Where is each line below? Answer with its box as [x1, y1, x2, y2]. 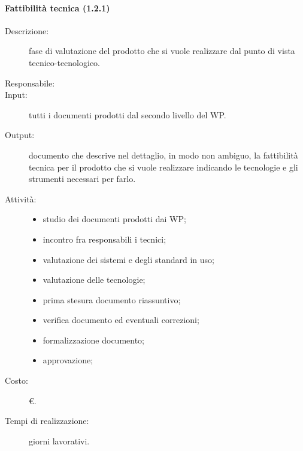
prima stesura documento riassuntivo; [43, 293, 181, 306]
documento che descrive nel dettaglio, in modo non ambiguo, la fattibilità [29, 148, 298, 161]
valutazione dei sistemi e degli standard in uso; [43, 253, 214, 265]
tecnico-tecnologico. [29, 56, 100, 68]
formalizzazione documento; [43, 333, 145, 346]
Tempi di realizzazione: [5, 414, 89, 427]
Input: [5, 88, 28, 101]
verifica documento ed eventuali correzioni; [43, 313, 199, 326]
